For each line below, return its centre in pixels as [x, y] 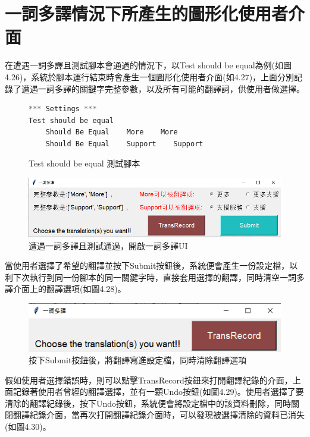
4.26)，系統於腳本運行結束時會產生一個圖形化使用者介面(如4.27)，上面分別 [150, 76]
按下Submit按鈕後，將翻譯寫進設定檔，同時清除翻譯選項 [138, 360]
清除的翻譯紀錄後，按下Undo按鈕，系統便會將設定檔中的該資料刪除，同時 [148, 403]
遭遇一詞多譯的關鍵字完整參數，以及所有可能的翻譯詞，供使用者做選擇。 [163, 88]
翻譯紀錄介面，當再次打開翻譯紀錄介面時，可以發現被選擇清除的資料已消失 [159, 415]
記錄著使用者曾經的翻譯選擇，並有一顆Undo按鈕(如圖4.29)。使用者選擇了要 [158, 392]
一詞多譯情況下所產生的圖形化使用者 [147, 13]
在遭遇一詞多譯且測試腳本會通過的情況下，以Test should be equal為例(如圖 [148, 65]
